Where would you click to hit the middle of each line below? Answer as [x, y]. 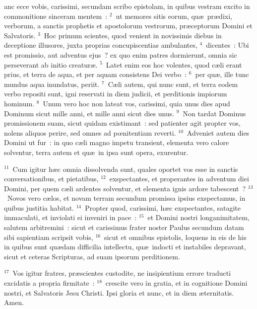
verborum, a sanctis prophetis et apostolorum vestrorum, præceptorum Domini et [128, 26]
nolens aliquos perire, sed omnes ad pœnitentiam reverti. [90, 132]
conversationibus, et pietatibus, [51, 179]
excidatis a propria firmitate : [49, 283]
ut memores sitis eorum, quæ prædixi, [174, 16]
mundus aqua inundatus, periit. [52, 84]
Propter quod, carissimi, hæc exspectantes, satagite [163, 207]
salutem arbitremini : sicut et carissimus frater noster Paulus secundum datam [124, 227]
